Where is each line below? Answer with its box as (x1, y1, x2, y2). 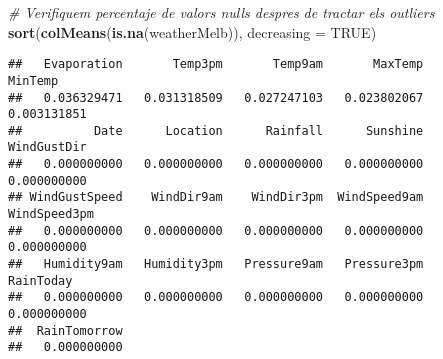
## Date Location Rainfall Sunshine (8, 123, 424, 138)
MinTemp (8, 73, 59, 88)
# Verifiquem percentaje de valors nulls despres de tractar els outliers (8, 2, 435, 22)
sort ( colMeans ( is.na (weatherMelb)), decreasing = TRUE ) (8, 21, 377, 42)
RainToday (8, 273, 73, 288)
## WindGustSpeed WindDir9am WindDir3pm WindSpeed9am (8, 190, 424, 205)
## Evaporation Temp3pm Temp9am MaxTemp (8, 57, 424, 72)
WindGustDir (8, 140, 87, 155)
